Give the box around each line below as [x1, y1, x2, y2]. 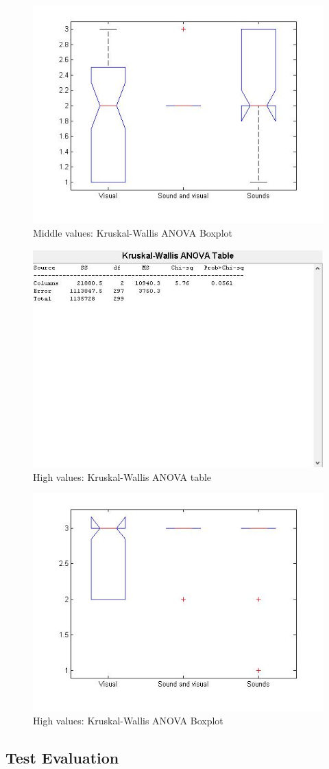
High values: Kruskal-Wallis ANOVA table [33, 469, 212, 484]
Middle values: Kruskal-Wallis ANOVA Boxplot [33, 226, 232, 240]
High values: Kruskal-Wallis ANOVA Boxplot [33, 713, 223, 728]
